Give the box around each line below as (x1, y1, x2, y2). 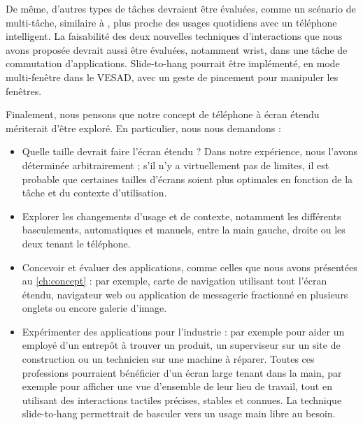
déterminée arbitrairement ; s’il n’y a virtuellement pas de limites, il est (22, 157, 329, 172)
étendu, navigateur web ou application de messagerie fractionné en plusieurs (22, 287, 348, 301)
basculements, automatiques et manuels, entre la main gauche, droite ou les (22, 222, 346, 237)
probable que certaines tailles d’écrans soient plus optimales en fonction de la (22, 171, 353, 186)
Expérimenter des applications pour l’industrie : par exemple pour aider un (22, 324, 345, 338)
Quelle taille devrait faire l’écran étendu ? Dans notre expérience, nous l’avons (22, 144, 358, 159)
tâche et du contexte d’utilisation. (22, 185, 167, 200)
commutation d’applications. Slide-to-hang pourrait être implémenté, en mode (6, 56, 340, 71)
